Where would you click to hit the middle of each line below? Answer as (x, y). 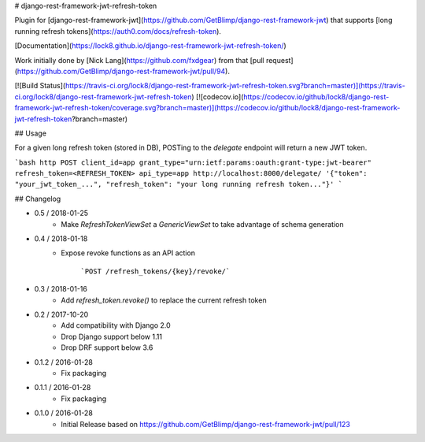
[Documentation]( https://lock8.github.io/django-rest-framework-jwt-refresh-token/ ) (150, 46)
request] (280, 60)
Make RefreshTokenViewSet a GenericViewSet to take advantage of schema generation (202, 224)
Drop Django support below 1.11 (112, 336)
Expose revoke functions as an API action (128, 253)
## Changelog (38, 199)
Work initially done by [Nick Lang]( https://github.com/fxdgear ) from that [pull (139, 60)
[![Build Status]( (40, 86)
